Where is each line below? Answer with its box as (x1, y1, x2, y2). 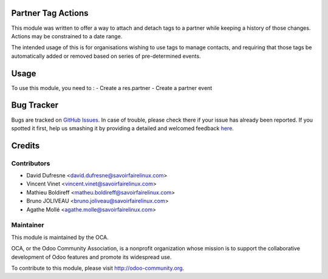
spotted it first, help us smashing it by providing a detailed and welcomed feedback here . (11, 125, 234, 132)
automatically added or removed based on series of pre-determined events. (11, 52, 201, 60)
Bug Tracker (11, 100, 59, 111)
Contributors (11, 159, 50, 167)
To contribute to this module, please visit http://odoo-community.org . (11, 264, 185, 272)
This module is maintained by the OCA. (11, 233, 109, 241)
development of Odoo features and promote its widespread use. (11, 253, 172, 261)
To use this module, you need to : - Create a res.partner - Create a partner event (11, 84, 213, 91)
